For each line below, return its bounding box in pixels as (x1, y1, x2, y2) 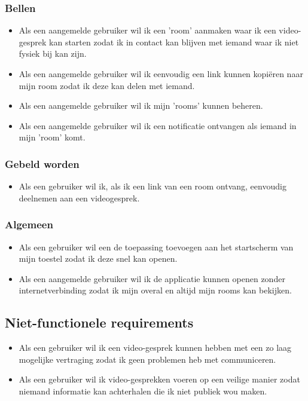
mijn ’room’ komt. (19, 131, 86, 143)
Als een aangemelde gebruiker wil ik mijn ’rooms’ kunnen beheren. (19, 99, 263, 112)
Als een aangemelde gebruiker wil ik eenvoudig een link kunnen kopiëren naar (19, 68, 303, 79)
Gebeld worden (5, 156, 80, 171)
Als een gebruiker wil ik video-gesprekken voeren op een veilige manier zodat (19, 373, 300, 385)
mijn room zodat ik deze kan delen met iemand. (19, 79, 195, 91)
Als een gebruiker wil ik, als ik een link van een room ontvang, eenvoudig (19, 180, 286, 192)
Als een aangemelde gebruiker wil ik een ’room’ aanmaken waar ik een (19, 24, 276, 36)
